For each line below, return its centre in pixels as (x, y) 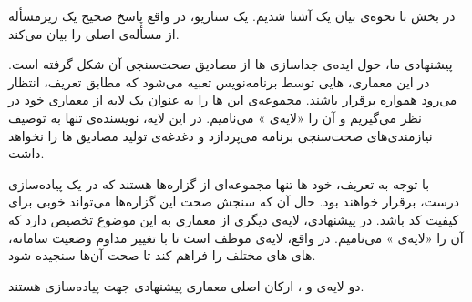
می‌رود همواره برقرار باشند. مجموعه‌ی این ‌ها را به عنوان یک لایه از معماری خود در (233, 100)
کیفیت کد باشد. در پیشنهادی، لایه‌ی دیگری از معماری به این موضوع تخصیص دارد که (234, 219)
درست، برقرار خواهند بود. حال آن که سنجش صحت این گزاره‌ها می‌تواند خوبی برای (234, 201)
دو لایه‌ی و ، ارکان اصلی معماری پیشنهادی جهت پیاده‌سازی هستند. (186, 285)
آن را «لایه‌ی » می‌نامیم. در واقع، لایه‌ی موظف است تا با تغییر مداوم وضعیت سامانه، (236, 237)
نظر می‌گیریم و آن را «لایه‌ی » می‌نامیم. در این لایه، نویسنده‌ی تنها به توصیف (215, 117)
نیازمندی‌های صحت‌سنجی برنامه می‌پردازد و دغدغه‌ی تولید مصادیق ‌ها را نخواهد (221, 135)
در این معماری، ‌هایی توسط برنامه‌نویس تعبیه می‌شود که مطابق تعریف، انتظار (219, 81)
